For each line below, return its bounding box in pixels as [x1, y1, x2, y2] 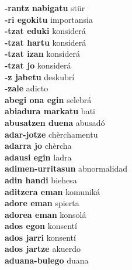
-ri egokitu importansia [5, 13, 93, 25]
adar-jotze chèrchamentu [5, 128, 98, 140]
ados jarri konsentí [5, 231, 76, 243]
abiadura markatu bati [5, 105, 95, 117]
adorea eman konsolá [5, 208, 86, 220]
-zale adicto [5, 82, 48, 94]
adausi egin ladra [5, 151, 72, 163]
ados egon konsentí [5, 220, 77, 232]
